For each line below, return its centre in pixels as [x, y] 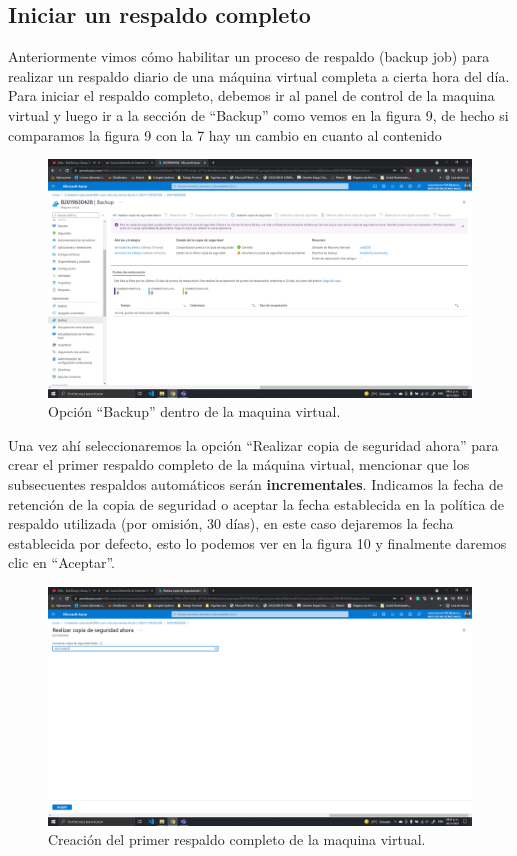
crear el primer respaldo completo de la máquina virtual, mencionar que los [239, 464]
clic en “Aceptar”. [61, 562]
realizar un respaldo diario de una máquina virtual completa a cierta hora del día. [259, 75]
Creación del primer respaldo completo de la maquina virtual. [237, 839]
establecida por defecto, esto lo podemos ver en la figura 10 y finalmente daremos [257, 542]
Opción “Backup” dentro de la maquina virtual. [194, 411]
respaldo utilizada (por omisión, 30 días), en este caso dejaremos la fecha [231, 523]
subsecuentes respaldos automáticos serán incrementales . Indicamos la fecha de [256, 484]
